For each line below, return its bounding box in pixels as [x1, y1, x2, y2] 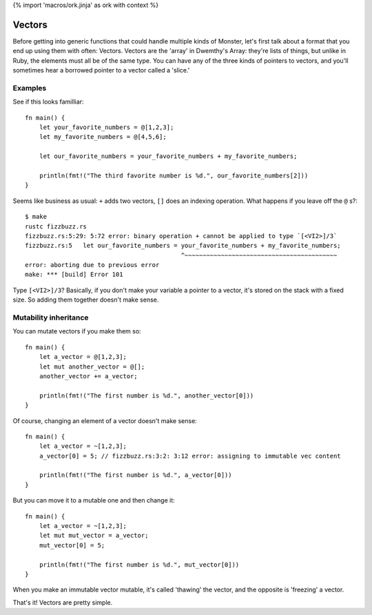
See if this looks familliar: [12, 97, 84, 106]
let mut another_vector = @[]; [39, 362, 145, 371]
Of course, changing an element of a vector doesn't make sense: [12, 416, 198, 424]
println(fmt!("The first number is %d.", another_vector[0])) [39, 391, 254, 400]
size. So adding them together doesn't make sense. [12, 295, 159, 304]
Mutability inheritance [12, 313, 89, 322]
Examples [12, 83, 47, 92]
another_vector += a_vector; [39, 372, 138, 380]
